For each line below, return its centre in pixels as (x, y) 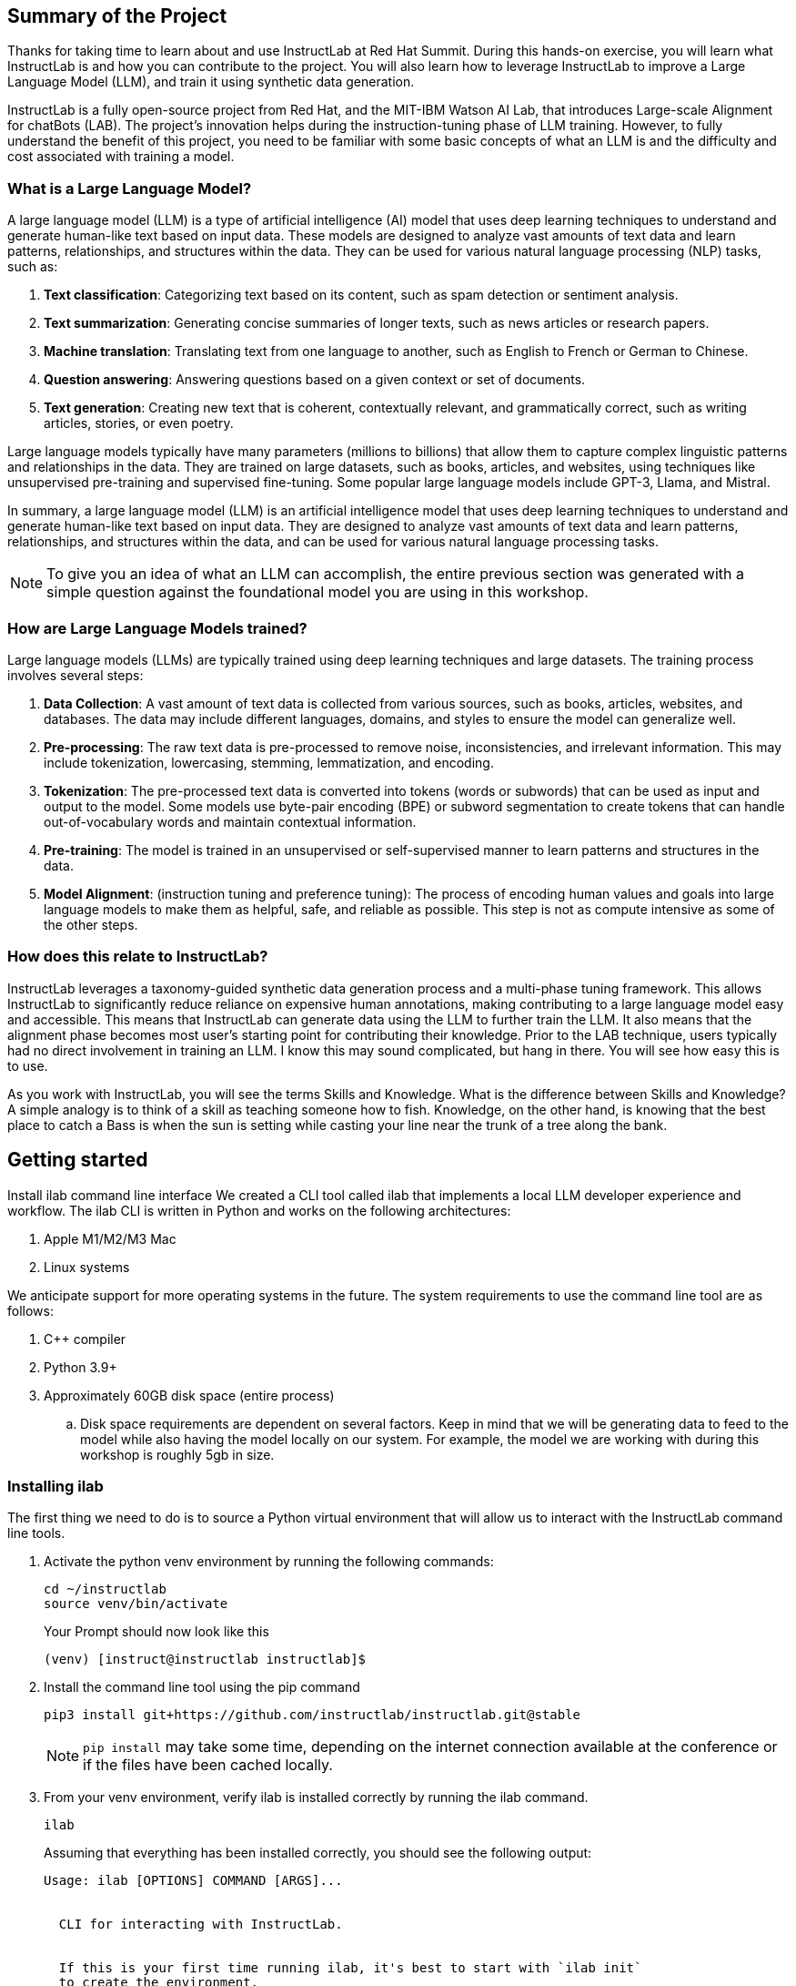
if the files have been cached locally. (208, 1765)
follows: (30, 1310)
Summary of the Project (117, 16)
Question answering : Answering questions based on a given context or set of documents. (315, 380)
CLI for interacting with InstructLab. (201, 1925)
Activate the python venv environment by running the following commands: (269, 1562)
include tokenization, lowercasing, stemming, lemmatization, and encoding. (269, 762)
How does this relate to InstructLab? (138, 957)
